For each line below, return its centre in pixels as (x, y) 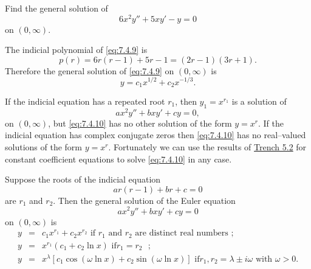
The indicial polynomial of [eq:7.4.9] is (76, 50)
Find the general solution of (56, 8)
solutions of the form (43, 147)
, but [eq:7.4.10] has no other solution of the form (140, 123)
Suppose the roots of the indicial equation (83, 179)
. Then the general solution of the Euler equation (144, 200)
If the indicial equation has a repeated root (85, 101)
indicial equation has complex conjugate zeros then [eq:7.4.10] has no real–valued (155, 135)
